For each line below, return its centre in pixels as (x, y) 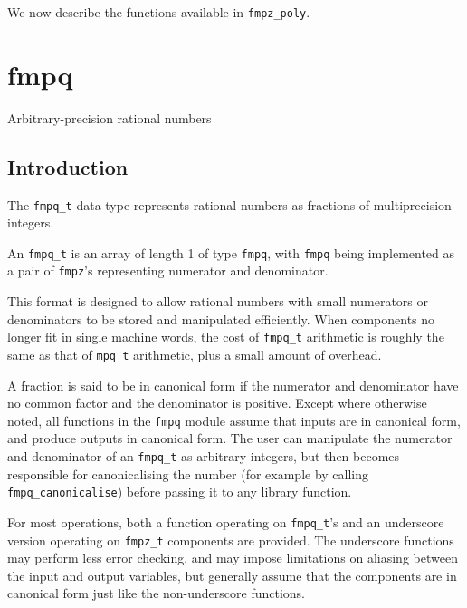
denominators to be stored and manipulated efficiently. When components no (221, 318)
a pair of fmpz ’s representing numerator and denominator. (168, 270)
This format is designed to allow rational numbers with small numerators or (218, 301)
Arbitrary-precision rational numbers (110, 117)
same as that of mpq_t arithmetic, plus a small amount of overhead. (195, 354)
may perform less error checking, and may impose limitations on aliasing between (233, 558)
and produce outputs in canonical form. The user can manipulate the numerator (230, 438)
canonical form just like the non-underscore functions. (156, 593)
